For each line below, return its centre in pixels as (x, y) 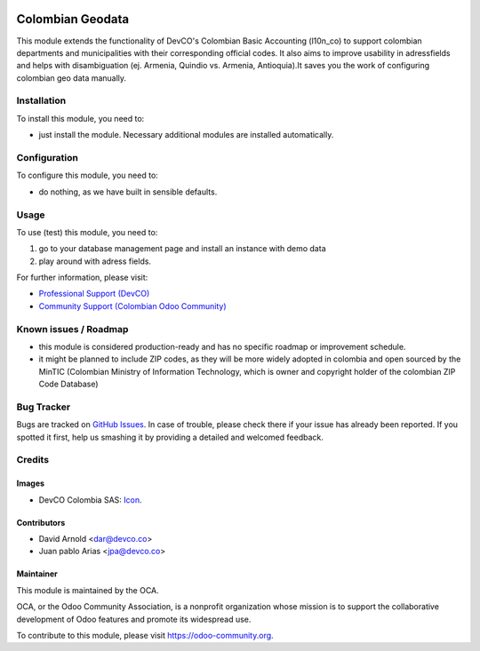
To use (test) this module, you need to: (87, 232)
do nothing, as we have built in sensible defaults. (128, 192)
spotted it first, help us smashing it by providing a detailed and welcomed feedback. (170, 437)
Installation (41, 100)
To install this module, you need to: (80, 118)
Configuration (48, 157)
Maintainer (37, 574)
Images (30, 483)
